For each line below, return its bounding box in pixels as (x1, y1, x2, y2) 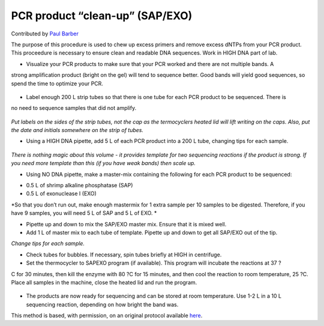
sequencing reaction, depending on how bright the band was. (26, 301, 179, 308)
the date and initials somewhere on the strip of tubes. (11, 127, 144, 134)
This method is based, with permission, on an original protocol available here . (11, 312, 203, 319)
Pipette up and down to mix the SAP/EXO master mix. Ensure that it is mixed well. (26, 220, 227, 228)
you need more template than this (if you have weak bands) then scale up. (11, 160, 196, 167)
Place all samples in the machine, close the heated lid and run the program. (11, 279, 197, 286)
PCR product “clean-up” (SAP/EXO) (11, 9, 193, 22)
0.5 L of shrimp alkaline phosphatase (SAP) (26, 182, 133, 189)
